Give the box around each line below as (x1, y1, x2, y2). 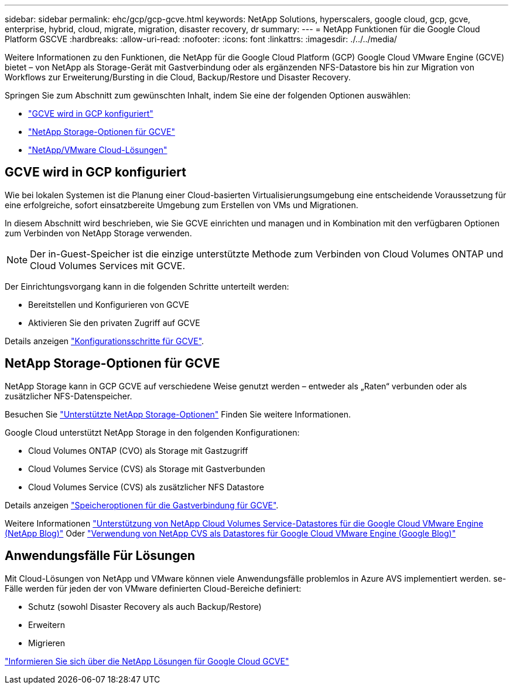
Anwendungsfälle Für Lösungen (5, 548, 196, 564)
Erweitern (28, 619, 65, 630)
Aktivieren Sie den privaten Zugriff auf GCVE (28, 317, 200, 328)
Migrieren (28, 637, 66, 648)
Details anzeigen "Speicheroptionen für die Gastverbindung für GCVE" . (5, 500, 279, 510)
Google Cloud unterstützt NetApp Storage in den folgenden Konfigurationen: (5, 427, 300, 437)
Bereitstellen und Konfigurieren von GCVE (28, 299, 189, 310)
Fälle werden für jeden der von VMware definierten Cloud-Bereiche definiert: (5, 583, 302, 593)
